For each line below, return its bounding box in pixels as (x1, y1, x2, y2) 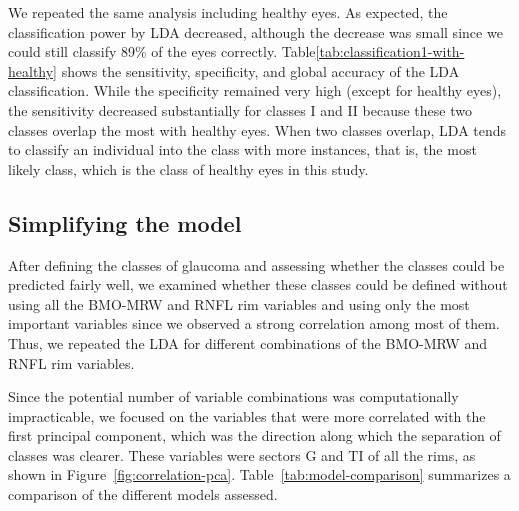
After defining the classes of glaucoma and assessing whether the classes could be (8, 254, 505, 275)
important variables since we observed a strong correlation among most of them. (8, 313, 500, 334)
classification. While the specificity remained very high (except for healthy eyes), (8, 80, 502, 101)
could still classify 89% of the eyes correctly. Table (8, 41, 316, 62)
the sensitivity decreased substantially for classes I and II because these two (8, 99, 472, 120)
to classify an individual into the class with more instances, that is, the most (8, 139, 477, 160)
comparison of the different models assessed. (8, 484, 278, 505)
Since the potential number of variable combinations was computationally (8, 386, 459, 407)
